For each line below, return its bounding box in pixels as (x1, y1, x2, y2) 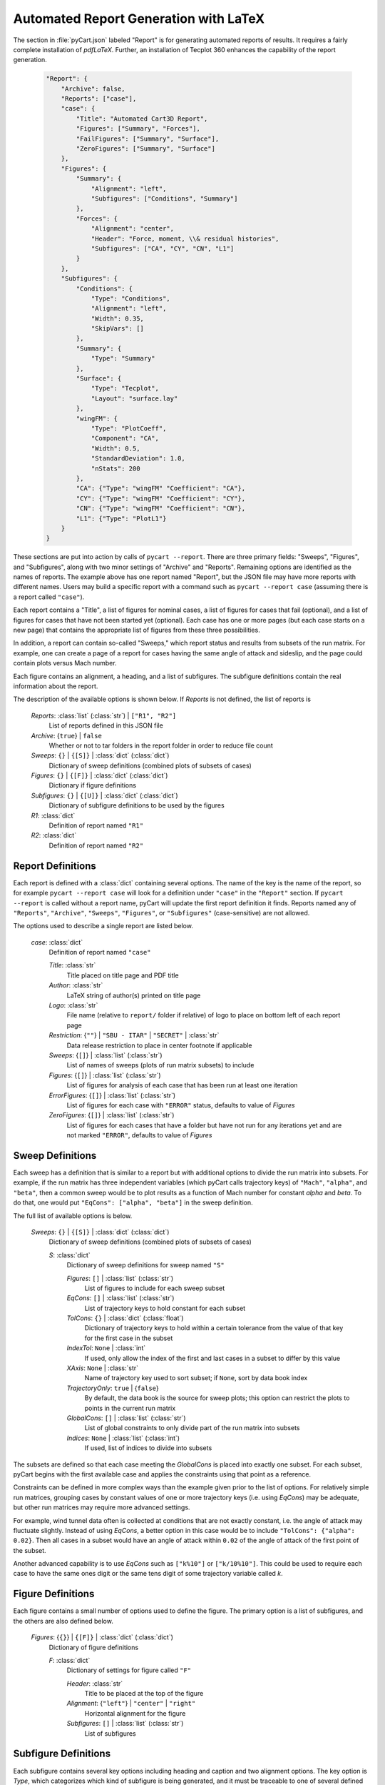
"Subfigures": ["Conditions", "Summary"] (91, 195, 238, 203)
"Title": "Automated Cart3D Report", (76, 114, 208, 123)
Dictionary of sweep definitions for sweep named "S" (66, 1261, 225, 1269)
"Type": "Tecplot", (91, 384, 160, 393)
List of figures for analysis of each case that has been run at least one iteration (66, 1081, 298, 1090)
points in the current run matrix (84, 1404, 176, 1412)
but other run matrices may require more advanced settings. (13, 1503, 190, 1512)
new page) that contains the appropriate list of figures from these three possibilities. (13, 625, 260, 634)
